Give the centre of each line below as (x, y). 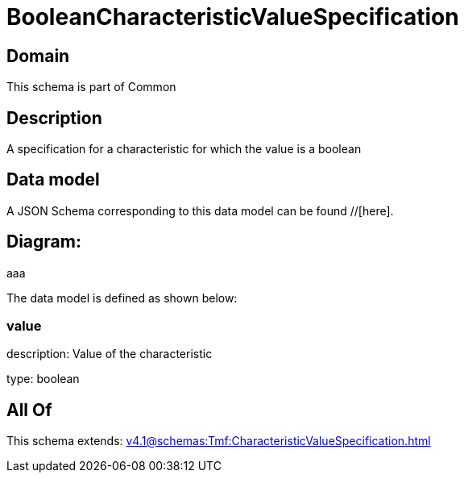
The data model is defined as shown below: (122, 298)
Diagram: (44, 242)
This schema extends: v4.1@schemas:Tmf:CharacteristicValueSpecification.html (219, 441)
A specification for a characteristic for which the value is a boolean (184, 149)
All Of (29, 410)
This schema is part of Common (91, 87)
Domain (38, 56)
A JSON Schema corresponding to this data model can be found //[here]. (200, 210)
